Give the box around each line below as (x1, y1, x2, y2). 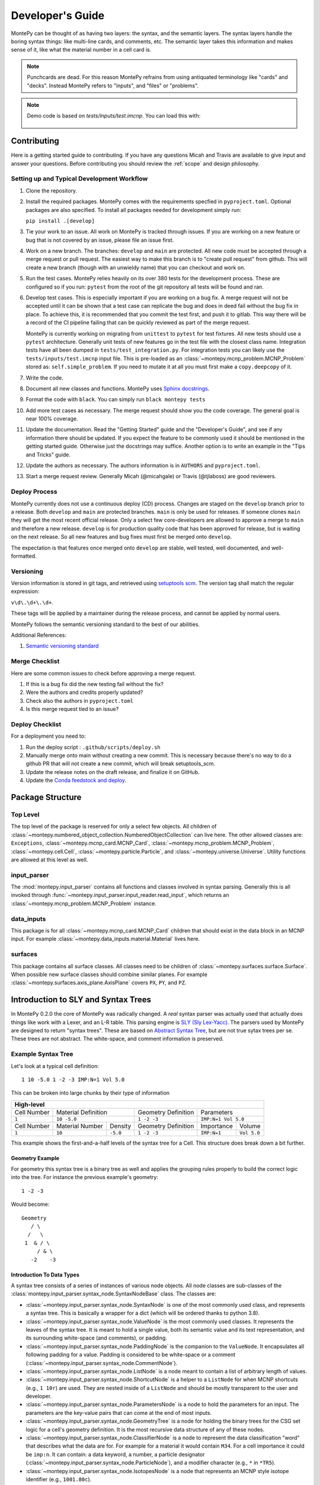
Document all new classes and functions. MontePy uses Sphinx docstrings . (25, 385, 210, 392)
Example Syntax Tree (11, 1050, 73, 1059)
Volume (239, 1121, 261, 1130)
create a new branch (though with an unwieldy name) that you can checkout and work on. (25, 264, 245, 271)
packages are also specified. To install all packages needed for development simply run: (25, 206, 242, 213)
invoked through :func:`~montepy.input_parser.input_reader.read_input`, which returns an (11, 892, 229, 899)
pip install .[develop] (25, 217, 95, 224)
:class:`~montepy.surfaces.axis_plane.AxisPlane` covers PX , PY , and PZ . (11, 979, 187, 986)
